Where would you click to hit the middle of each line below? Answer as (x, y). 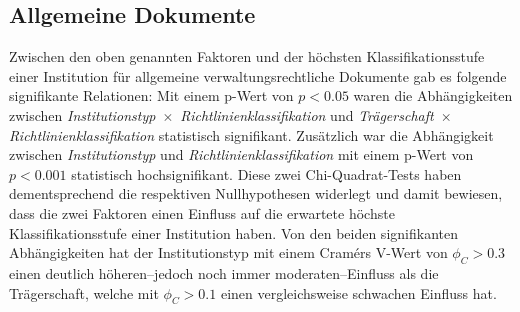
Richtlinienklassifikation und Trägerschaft (307, 114)
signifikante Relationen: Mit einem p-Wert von (151, 95)
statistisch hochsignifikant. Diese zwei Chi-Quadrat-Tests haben (266, 173)
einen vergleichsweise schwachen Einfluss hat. (358, 292)
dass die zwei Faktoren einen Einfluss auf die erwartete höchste (202, 212)
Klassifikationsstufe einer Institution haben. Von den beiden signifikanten (233, 232)
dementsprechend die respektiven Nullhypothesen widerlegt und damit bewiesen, (256, 193)
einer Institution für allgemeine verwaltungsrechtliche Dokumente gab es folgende (258, 75)
